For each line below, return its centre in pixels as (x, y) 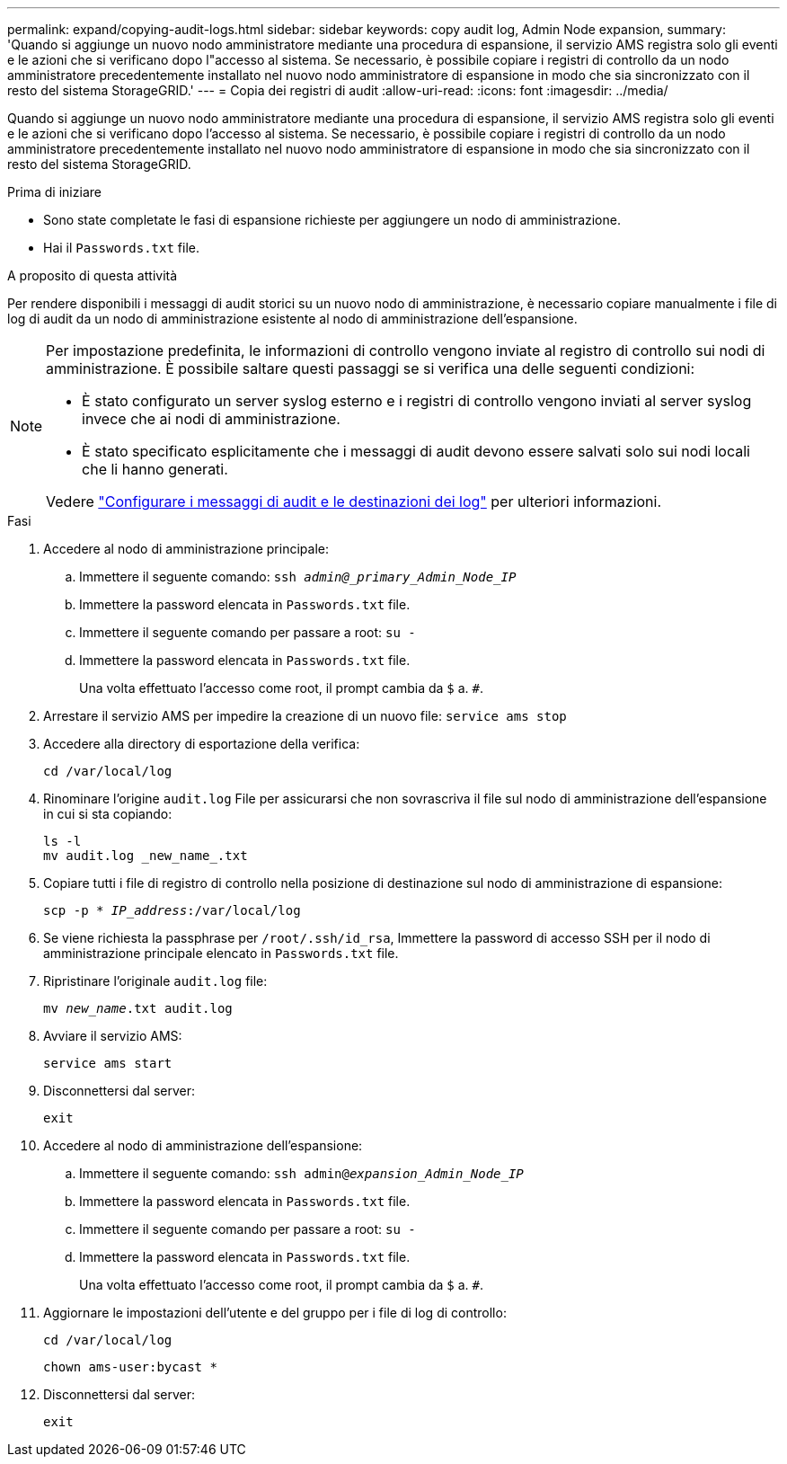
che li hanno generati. (155, 469)
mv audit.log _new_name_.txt (146, 856)
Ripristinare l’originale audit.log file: (155, 981)
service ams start (108, 1063)
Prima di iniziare (54, 192)
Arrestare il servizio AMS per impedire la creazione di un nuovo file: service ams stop (305, 716)
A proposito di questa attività (93, 275)
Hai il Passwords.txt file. (121, 248)
